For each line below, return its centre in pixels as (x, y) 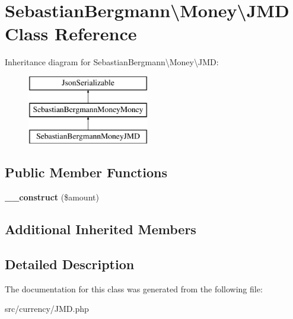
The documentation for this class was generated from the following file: (134, 288)
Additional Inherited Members (101, 229)
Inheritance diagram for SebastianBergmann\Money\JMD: (112, 62)
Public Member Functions (86, 172)
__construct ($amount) (52, 197)
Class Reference (71, 34)
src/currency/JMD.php (47, 309)
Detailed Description (70, 264)
